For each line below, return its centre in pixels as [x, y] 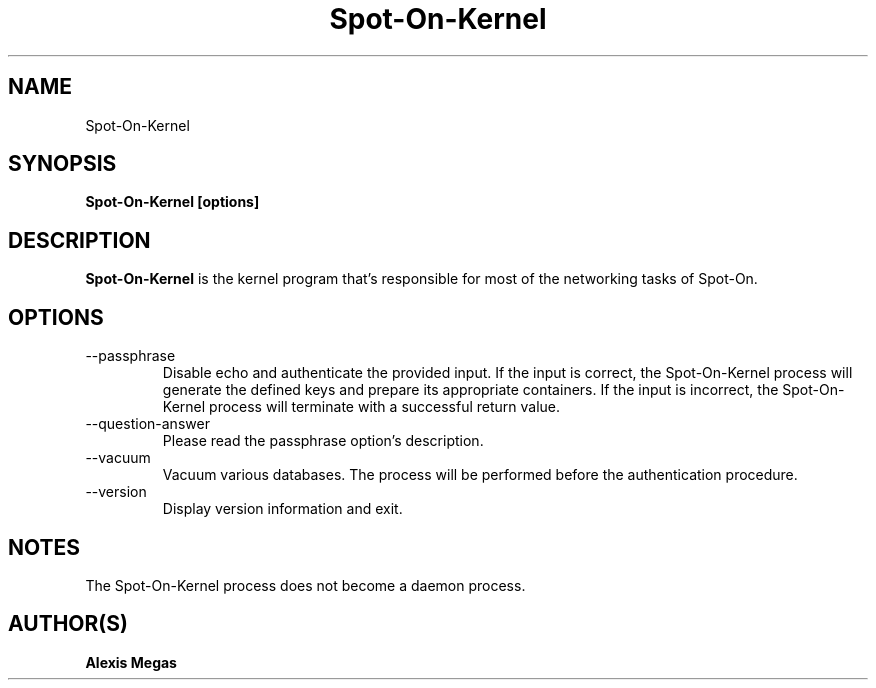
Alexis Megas [131, 662]
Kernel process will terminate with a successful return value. [361, 407]
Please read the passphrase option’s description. [323, 441]
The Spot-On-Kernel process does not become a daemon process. [305, 585]
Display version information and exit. [282, 509]
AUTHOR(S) [68, 624]
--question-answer [147, 424]
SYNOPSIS [62, 164]
